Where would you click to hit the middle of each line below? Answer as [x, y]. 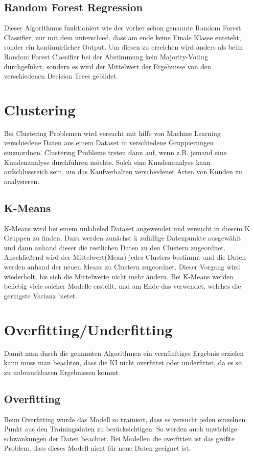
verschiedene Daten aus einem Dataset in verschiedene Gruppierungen [109, 143]
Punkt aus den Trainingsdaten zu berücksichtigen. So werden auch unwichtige [121, 429]
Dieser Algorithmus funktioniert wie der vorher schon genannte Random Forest [123, 28]
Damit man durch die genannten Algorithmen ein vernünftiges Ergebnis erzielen [124, 353]
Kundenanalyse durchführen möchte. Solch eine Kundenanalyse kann [107, 162]
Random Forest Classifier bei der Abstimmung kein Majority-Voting [106, 56]
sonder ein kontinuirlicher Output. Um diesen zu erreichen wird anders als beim [124, 47]
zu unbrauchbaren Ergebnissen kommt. [62, 372]
